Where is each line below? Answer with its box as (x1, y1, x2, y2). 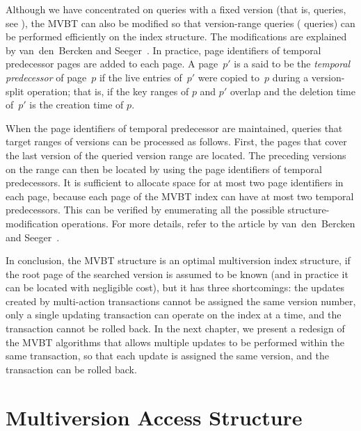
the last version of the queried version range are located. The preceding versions (6, 147, 346, 162)
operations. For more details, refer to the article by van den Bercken (61, 215, 355, 230)
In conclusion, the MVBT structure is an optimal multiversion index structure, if (6, 253, 351, 268)
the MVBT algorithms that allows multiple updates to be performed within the (6, 334, 345, 349)
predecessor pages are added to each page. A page (6, 56, 218, 71)
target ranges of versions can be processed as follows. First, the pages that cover (6, 134, 347, 149)
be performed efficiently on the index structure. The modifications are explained (6, 29, 347, 44)
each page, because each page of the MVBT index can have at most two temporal (6, 188, 354, 203)
